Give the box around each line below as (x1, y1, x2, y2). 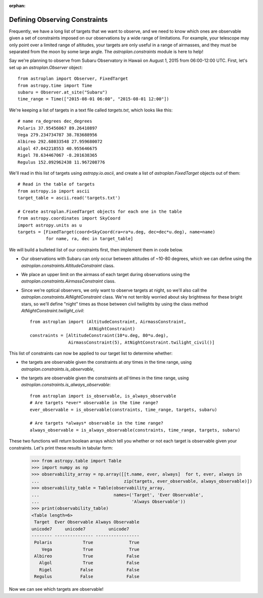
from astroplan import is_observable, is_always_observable (30, 393, 176, 399)
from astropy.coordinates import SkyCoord (18, 216, 121, 221)
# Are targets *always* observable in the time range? (30, 420, 164, 426)
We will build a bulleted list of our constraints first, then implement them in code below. (9, 246, 184, 253)
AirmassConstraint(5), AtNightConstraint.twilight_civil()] (68, 339, 215, 345)
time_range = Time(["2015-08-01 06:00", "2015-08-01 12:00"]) (18, 96, 169, 102)
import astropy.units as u (18, 222, 82, 228)
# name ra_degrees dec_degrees (18, 118, 93, 124)
